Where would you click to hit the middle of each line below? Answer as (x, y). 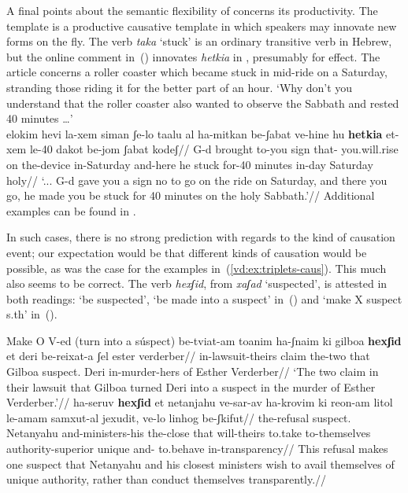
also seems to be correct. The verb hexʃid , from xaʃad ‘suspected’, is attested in (197, 283)
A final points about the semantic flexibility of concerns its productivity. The (192, 10)
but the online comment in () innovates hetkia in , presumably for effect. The (193, 56)
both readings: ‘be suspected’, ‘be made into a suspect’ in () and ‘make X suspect (204, 298)
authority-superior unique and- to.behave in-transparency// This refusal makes (197, 449)
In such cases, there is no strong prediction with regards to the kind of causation (201, 237)
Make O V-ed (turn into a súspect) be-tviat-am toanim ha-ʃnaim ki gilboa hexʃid (204, 340)
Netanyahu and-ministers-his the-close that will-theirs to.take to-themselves (189, 433)
